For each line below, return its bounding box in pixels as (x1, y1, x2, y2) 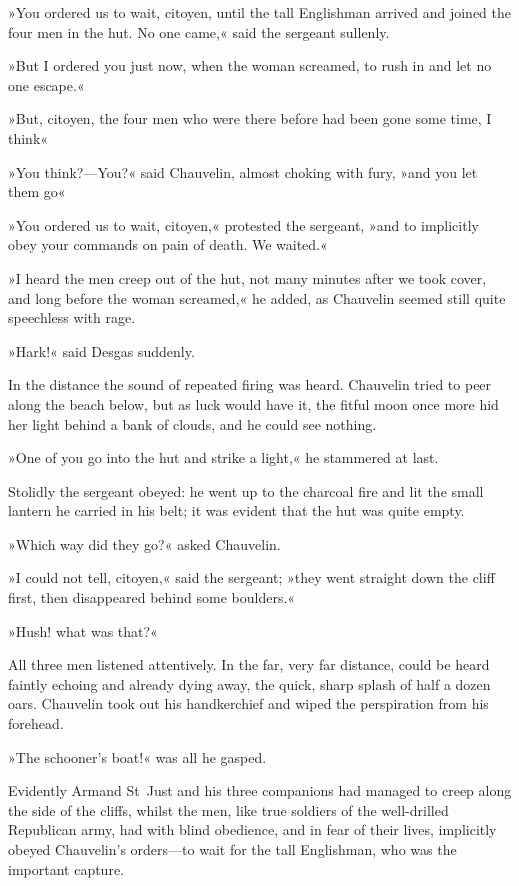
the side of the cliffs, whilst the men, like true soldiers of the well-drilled (8, 799, 449, 820)
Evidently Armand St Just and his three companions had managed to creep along (8, 780, 512, 801)
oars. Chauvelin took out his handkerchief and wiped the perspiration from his (8, 693, 489, 714)
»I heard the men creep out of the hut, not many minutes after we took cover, (8, 267, 487, 288)
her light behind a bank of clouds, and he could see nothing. (8, 413, 377, 434)
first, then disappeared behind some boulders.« (8, 587, 296, 608)
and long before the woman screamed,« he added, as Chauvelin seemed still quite (8, 287, 506, 308)
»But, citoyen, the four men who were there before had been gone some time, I (8, 108, 492, 129)
